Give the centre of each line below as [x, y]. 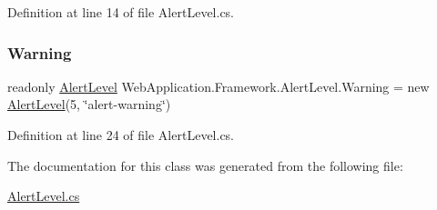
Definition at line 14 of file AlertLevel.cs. [121, 12]
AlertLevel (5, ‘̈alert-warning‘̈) [89, 104]
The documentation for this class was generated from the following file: [205, 165]
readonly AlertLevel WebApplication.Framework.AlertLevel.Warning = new [218, 86]
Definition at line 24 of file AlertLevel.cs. [121, 135]
